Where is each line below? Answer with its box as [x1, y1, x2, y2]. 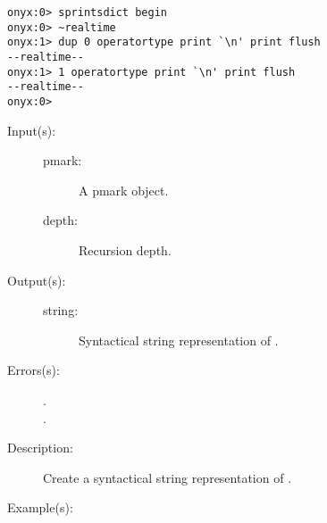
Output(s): [7, 270, 66, 289]
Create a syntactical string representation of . [43, 468, 292, 486]
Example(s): [7, 498, 73, 517]
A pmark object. [79, 180, 169, 199]
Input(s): [7, 120, 56, 139]
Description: [7, 438, 73, 457]
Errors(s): [7, 361, 60, 379]
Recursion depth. [79, 240, 172, 259]
